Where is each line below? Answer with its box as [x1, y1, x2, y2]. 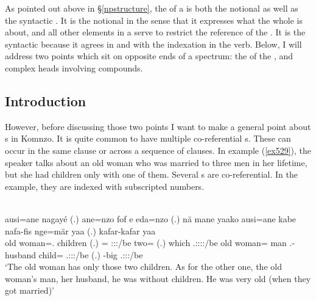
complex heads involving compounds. [5, 61, 143, 74]
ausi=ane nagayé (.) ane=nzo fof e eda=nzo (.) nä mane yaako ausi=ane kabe [5, 212, 297, 225]
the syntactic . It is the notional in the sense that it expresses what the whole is [5, 13, 303, 26]
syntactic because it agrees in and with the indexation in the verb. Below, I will [5, 37, 302, 50]
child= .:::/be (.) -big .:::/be [38, 248, 143, 261]
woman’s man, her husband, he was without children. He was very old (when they [5, 272, 311, 285]
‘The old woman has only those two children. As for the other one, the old [5, 260, 282, 273]
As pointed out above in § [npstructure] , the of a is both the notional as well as [5, 2, 298, 14]
